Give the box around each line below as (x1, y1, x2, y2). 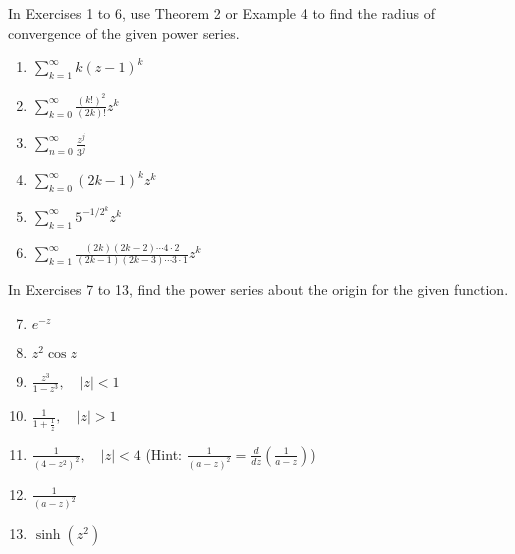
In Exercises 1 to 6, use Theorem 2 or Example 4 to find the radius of (8, 3, 436, 23)
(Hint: (145, 443, 182, 464)
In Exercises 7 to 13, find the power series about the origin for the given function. (8, 279, 509, 300)
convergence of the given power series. (8, 22, 240, 43)
